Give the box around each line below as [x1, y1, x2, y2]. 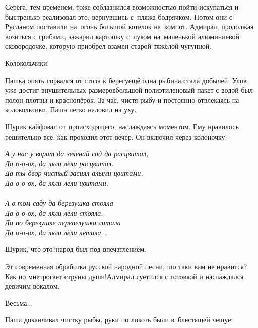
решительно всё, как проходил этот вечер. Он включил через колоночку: [5, 131, 227, 142]
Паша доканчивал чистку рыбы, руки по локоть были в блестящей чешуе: [5, 314, 233, 325]
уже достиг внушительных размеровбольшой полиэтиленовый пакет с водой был [5, 85, 253, 95]
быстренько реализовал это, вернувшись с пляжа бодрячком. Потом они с [5, 11, 233, 22]
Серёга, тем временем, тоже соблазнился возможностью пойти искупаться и [5, 2, 239, 12]
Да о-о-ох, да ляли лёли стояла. [5, 207, 103, 218]
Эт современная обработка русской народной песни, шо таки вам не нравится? [5, 261, 247, 272]
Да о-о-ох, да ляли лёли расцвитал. [5, 158, 114, 168]
